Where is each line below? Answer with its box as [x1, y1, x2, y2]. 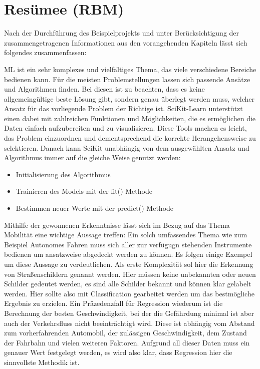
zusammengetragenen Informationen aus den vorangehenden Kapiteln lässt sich [4, 37, 247, 48]
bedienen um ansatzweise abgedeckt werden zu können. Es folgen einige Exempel [4, 249, 252, 259]
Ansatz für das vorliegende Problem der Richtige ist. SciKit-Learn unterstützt [4, 103, 243, 114]
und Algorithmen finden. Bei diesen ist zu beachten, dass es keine [4, 84, 205, 94]
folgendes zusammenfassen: [4, 47, 87, 58]
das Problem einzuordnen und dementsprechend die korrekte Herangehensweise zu [4, 133, 256, 143]
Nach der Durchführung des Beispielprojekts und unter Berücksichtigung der [4, 28, 239, 38]
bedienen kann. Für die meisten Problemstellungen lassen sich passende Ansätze [4, 74, 250, 84]
